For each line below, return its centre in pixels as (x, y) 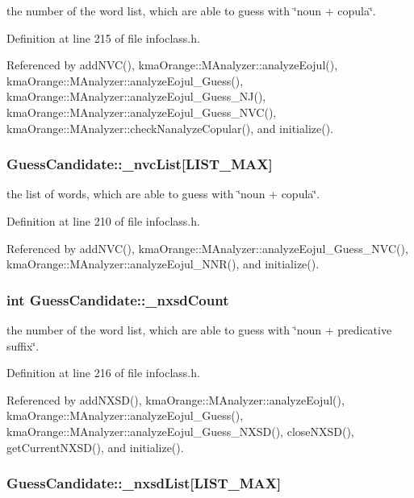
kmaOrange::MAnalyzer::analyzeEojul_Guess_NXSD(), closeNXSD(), (180, 431)
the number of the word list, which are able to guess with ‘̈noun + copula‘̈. (191, 10)
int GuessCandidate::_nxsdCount (118, 299)
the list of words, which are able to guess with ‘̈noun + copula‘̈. (163, 194)
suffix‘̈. (23, 345)
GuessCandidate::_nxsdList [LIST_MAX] (144, 483)
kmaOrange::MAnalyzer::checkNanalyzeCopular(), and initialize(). (170, 128)
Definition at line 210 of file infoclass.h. (103, 220)
